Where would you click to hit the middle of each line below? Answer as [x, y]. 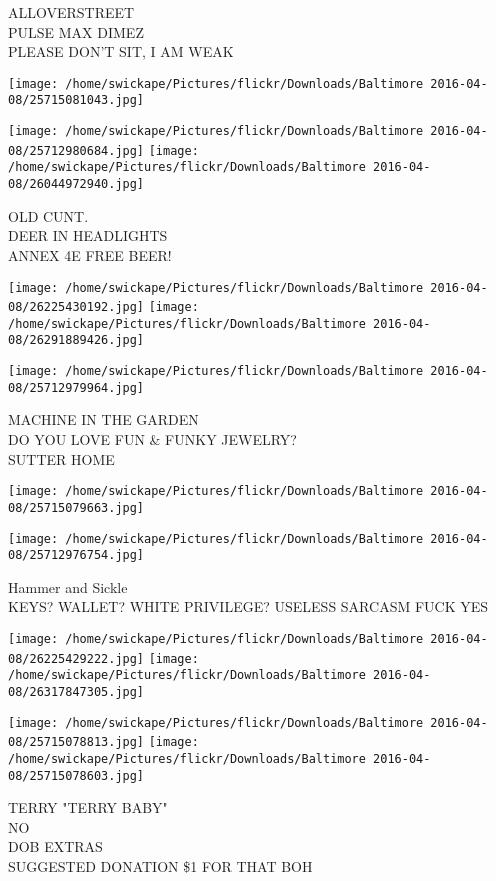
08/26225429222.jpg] [76, 658]
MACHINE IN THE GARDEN [103, 419]
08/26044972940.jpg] [76, 184]
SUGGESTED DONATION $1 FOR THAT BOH [160, 866]
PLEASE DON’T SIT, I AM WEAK [121, 51]
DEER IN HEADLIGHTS [88, 235]
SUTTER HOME [61, 458]
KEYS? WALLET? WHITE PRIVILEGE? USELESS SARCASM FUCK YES [248, 606]
